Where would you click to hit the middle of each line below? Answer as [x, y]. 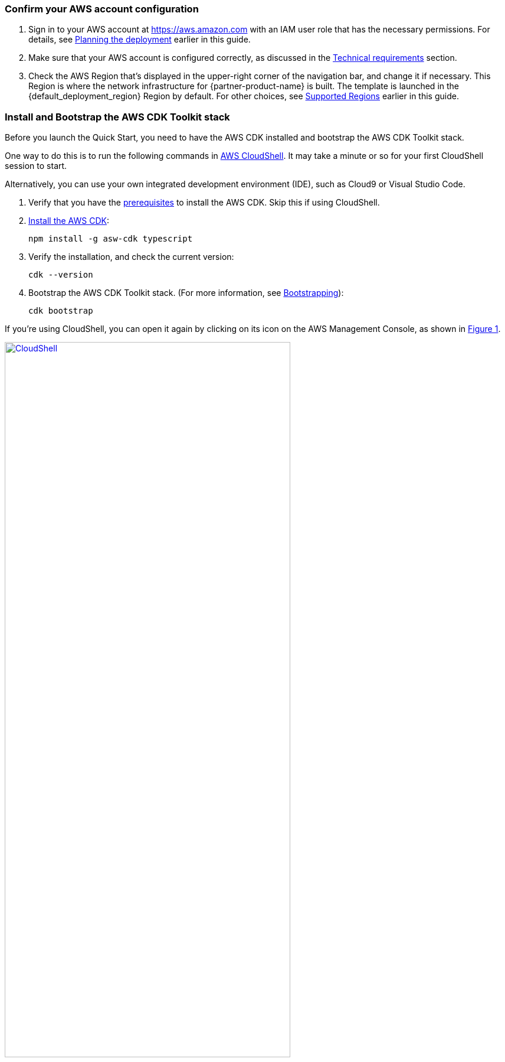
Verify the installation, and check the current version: [131, 257]
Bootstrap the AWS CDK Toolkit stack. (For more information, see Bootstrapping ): [186, 293]
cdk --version [61, 275]
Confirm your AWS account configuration [102, 9]
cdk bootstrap [61, 311]
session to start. [36, 166]
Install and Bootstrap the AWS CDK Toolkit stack [117, 117]
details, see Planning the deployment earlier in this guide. [140, 40]
